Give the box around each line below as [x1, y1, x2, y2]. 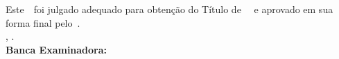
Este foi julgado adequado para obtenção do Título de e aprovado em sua [6, 2, 333, 16]
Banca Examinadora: [6, 42, 107, 56]
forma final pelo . [6, 15, 80, 29]
